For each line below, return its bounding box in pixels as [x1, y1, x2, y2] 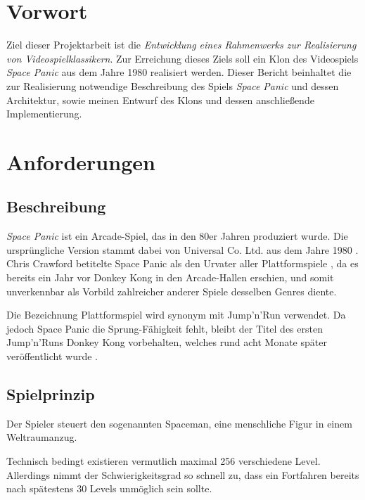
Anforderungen [6, 147, 155, 176]
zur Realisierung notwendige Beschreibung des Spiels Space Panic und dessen [6, 78, 339, 93]
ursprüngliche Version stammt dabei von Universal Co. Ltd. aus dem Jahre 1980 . [6, 242, 359, 257]
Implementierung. [6, 106, 82, 121]
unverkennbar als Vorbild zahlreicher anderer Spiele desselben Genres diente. [6, 283, 337, 298]
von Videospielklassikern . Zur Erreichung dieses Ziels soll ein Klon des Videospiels [6, 51, 359, 65]
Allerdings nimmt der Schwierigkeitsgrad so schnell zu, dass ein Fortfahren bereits [6, 467, 359, 482]
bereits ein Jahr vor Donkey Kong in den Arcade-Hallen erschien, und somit [6, 270, 334, 285]
